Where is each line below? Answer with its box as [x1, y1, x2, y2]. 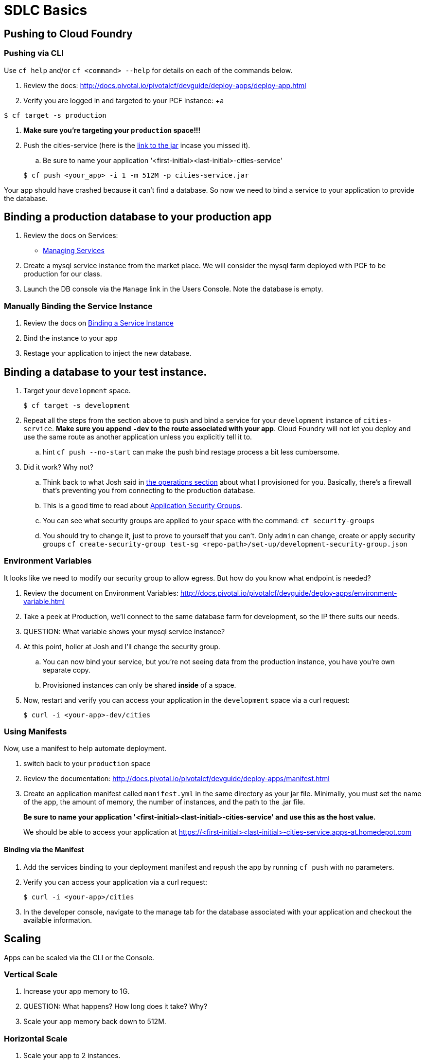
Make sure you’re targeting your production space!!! [23, 126, 201, 134]
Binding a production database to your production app [4, 210, 272, 223]
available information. [23, 915, 92, 924]
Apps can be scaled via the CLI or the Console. [4, 953, 155, 962]
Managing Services [43, 246, 105, 255]
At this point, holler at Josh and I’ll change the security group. [23, 642, 220, 651]
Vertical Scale [4, 969, 58, 979]
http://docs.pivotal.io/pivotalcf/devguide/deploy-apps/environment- [180, 588, 397, 597]
